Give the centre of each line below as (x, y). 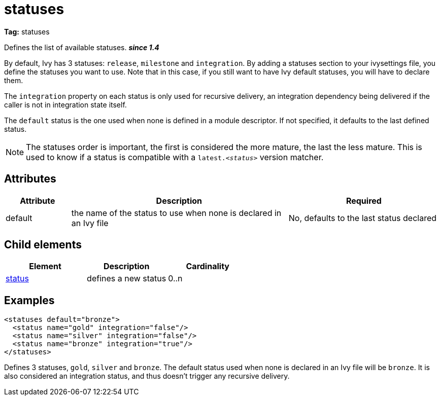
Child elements (43, 245)
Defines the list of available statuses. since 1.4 (82, 47)
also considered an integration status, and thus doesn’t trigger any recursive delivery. (147, 376)
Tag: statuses (27, 31)
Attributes (30, 179)
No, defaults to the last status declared (363, 218)
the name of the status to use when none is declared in (176, 213)
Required (364, 201)
